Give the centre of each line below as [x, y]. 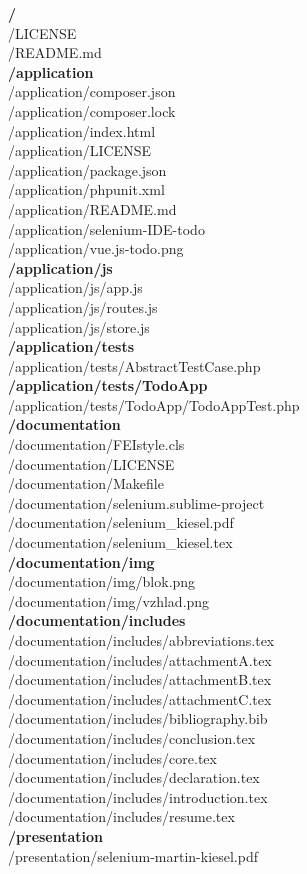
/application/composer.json [92, 91]
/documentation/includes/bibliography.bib [138, 718]
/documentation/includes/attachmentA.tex [140, 659]
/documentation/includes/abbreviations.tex [141, 640]
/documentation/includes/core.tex [112, 757]
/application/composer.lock [92, 110]
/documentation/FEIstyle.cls [96, 444]
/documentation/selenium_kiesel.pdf [121, 522]
